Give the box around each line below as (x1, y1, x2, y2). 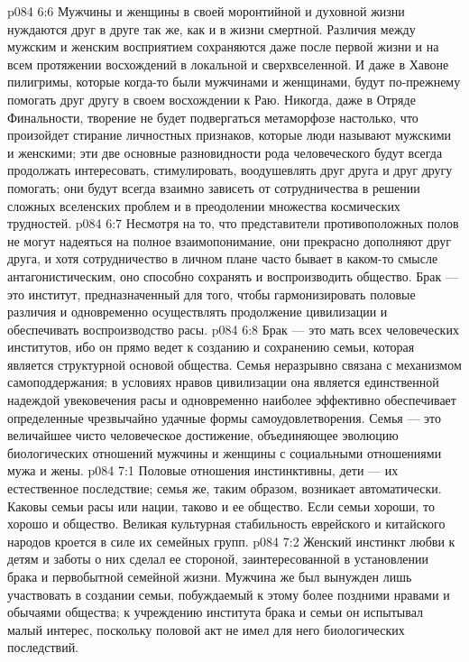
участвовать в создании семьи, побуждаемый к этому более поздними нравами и (7, 584, 450, 603)
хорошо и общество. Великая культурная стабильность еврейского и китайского (7, 514, 446, 533)
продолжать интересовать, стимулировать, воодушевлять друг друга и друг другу (7, 161, 453, 179)
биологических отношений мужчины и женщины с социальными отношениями (7, 443, 442, 462)
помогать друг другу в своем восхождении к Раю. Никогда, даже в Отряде (7, 89, 416, 108)
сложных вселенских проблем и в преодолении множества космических (7, 196, 400, 215)
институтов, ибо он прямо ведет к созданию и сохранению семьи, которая (7, 337, 415, 356)
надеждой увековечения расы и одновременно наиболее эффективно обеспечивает (7, 391, 456, 409)
